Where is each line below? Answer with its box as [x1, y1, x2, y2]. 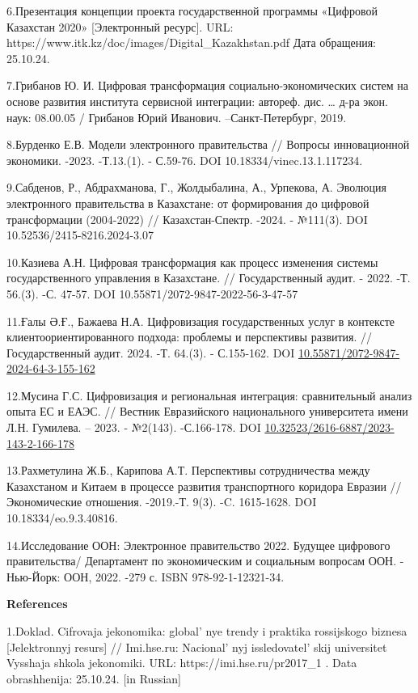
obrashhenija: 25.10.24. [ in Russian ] [6, 670, 181, 687]
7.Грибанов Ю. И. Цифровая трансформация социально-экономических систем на [6, 77, 409, 94]
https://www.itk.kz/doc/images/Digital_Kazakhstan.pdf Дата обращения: [6, 34, 376, 51]
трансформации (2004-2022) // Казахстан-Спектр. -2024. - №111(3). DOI [6, 210, 368, 227]
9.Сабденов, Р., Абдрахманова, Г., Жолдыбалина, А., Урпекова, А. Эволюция [6, 179, 386, 196]
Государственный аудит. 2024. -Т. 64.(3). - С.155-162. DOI [6, 344, 295, 361]
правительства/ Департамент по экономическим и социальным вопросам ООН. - [6, 552, 404, 569]
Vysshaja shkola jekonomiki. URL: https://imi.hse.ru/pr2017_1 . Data [6, 654, 357, 671]
